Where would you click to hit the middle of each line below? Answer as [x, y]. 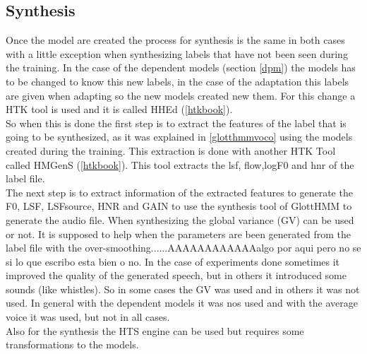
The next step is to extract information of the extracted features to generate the [179, 192]
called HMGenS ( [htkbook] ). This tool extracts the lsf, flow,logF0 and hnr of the [180, 164]
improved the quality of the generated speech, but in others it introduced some [176, 275]
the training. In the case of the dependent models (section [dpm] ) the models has [181, 67]
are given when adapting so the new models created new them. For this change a [181, 95]
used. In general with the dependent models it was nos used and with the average [182, 303]
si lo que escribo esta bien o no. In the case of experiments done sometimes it [173, 261]
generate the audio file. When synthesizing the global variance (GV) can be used [180, 219]
